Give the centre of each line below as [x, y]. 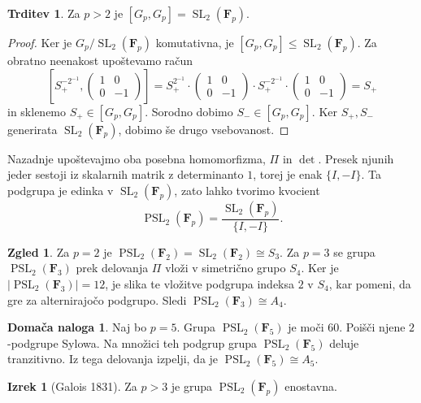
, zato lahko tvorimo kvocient [247, 190]
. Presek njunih [356, 158]
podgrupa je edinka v [61, 190]
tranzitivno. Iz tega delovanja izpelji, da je [113, 359]
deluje [344, 342]
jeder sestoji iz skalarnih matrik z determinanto [126, 174]
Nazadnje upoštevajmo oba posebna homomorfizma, [137, 158]
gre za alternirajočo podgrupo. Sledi [97, 299]
